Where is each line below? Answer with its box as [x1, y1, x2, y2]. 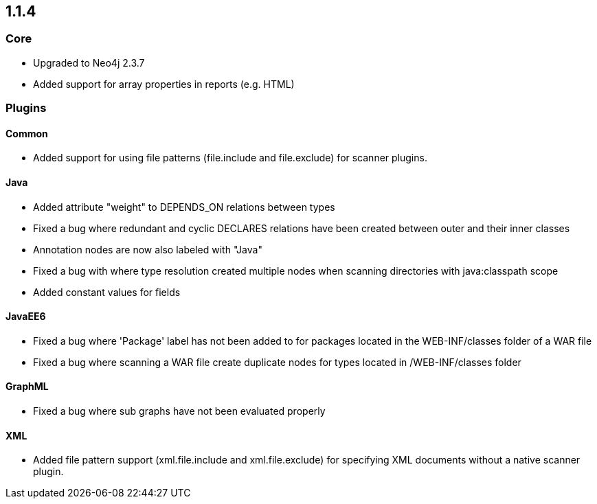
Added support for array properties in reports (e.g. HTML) [33, 78, 295, 90]
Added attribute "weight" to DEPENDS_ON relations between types [33, 201, 335, 213]
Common [5, 127, 48, 139]
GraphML [5, 380, 49, 393]
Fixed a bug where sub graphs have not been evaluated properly [33, 405, 326, 417]
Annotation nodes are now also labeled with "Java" [33, 243, 262, 255]
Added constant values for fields [33, 286, 181, 298]
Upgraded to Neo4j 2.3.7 [33, 56, 145, 69]
